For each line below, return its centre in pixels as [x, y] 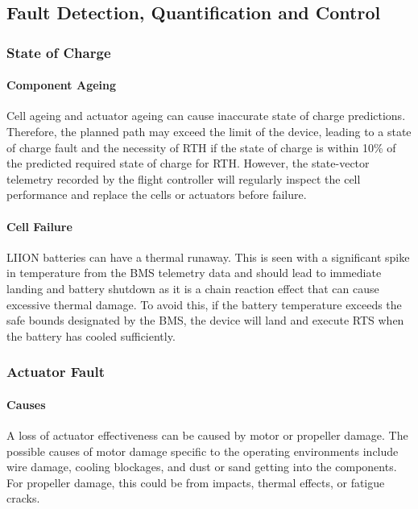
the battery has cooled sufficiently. [91, 335]
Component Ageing [62, 85]
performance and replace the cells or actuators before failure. [157, 194]
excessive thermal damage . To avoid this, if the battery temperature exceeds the [204, 304]
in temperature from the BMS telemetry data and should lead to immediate [194, 273]
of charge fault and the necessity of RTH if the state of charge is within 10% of [201, 147]
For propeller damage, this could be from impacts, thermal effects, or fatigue [196, 482]
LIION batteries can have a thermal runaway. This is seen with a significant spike [208, 257]
